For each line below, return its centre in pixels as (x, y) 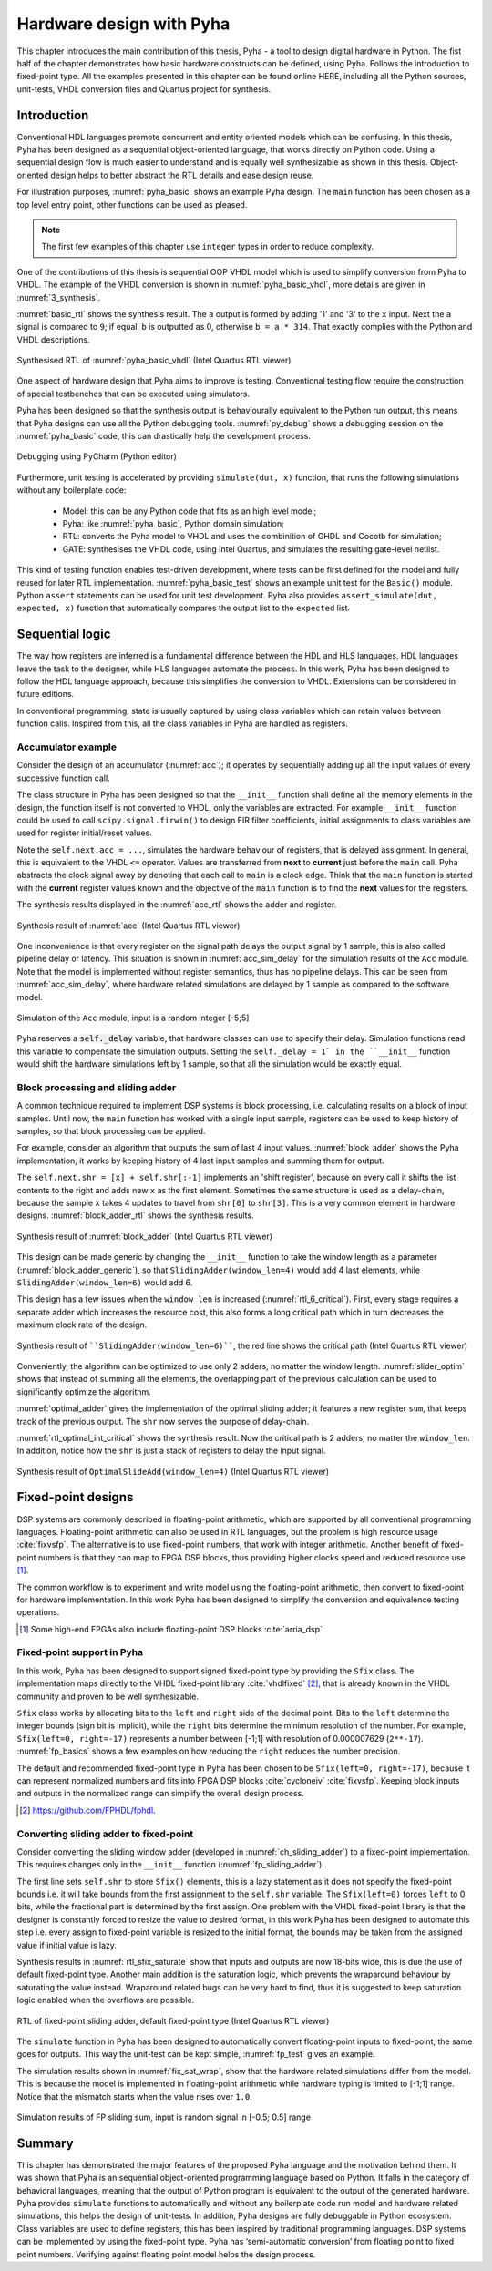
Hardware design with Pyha (123, 24)
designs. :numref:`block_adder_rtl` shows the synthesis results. (135, 1215)
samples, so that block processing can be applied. (111, 1131)
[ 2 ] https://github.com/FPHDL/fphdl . (87, 1810)
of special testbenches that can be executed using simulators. (133, 394)
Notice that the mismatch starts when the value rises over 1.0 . (134, 2096)
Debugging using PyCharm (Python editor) (97, 456)
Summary (45, 2143)
